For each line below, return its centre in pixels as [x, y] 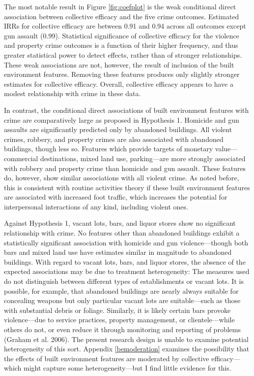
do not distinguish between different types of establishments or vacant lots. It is [124, 281]
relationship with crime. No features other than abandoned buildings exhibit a [122, 233]
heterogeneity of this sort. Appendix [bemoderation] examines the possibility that [127, 349]
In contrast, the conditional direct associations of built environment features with [127, 110]
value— [226, 149]
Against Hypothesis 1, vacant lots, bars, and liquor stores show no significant [120, 223]
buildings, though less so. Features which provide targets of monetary [109, 149]
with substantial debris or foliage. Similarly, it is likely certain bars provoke [117, 310]
